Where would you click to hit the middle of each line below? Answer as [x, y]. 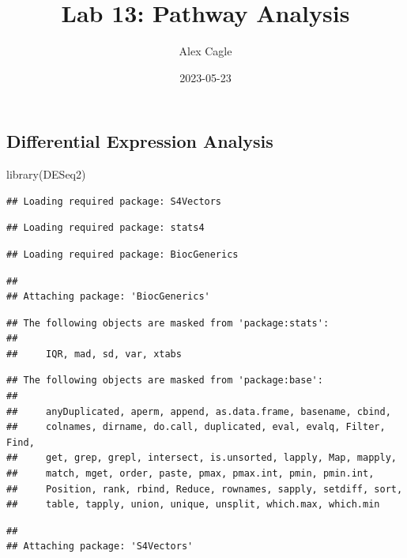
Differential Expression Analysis [140, 141]
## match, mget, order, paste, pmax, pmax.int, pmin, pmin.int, [190, 474]
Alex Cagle [205, 51]
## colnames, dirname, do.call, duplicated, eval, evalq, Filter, [196, 427]
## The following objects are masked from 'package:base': [165, 381]
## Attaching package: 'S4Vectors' [100, 547]
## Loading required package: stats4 [106, 228]
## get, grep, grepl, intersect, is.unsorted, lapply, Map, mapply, [202, 458]
